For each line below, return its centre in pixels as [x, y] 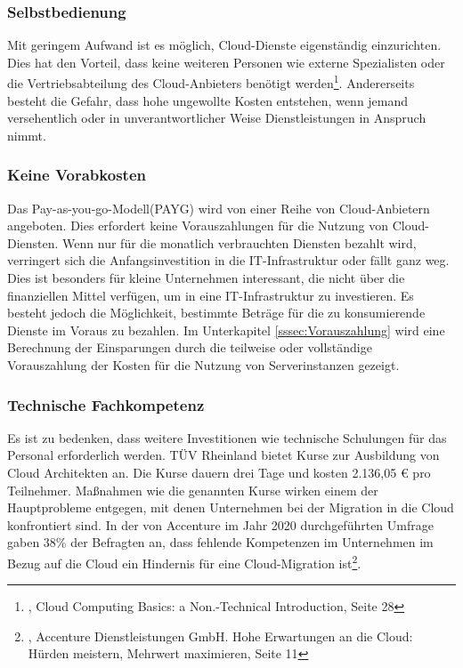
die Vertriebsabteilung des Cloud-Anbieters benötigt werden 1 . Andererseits [211, 82]
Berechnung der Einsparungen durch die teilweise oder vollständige [190, 347]
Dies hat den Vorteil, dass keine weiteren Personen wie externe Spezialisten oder [226, 62]
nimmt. [27, 135]
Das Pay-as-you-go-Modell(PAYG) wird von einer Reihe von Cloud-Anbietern [219, 208]
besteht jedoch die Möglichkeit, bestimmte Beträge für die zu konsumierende [216, 313]
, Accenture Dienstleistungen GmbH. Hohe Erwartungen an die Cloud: [220, 636]
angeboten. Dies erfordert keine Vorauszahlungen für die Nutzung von [198, 225]
